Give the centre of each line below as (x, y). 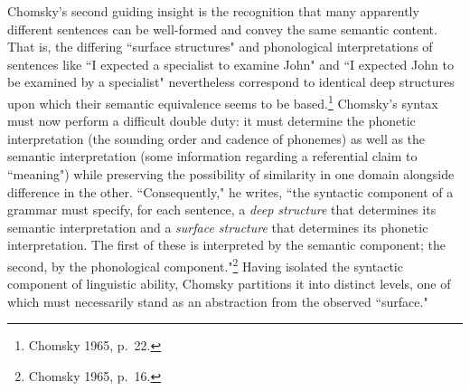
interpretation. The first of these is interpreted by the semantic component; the (227, 245)
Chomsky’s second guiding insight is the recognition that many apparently (213, 11)
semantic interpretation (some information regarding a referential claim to (212, 156)
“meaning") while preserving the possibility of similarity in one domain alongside (231, 174)
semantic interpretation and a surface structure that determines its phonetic (218, 227)
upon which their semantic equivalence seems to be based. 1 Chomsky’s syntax (223, 101)
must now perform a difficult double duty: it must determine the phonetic (211, 121)
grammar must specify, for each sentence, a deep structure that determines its (222, 210)
